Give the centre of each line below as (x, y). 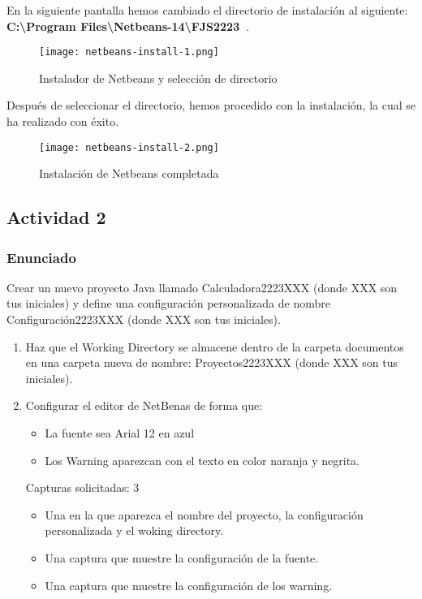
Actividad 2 (56, 217)
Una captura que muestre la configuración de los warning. (189, 585)
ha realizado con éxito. (63, 121)
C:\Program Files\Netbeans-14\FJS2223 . (128, 26)
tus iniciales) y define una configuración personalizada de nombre (168, 303)
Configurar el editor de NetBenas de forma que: (144, 405)
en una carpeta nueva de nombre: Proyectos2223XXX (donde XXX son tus (212, 362)
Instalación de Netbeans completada (129, 173)
